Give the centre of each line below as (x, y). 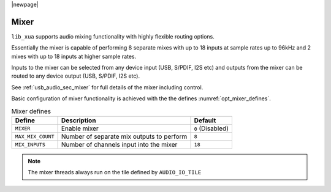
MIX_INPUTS (30, 145)
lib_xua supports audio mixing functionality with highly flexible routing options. (113, 36)
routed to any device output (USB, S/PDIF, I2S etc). (76, 76)
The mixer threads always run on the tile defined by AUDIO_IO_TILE (115, 172)
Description (78, 120)
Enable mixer (80, 128)
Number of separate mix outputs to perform (124, 136)
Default (205, 120)
